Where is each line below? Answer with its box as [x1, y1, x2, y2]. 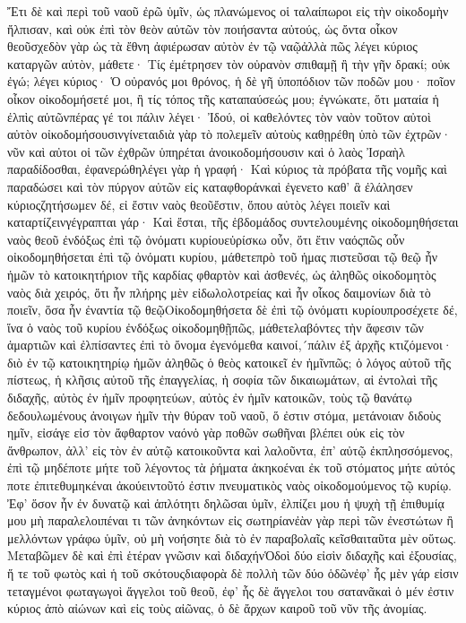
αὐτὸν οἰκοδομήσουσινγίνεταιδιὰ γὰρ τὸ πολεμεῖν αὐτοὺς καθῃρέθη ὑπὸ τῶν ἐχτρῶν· [7, 125, 452, 143]
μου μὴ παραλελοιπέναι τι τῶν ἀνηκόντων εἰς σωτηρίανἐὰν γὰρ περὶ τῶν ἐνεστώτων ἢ [7, 511, 453, 530]
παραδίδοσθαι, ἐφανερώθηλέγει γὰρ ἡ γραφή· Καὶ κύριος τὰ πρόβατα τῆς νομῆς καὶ [7, 160, 447, 178]
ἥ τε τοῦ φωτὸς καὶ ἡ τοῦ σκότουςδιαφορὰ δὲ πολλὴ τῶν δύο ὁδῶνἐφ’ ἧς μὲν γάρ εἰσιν [7, 564, 459, 582]
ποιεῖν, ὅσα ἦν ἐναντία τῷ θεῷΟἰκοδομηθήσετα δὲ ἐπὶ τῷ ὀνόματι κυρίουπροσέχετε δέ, [7, 300, 458, 319]
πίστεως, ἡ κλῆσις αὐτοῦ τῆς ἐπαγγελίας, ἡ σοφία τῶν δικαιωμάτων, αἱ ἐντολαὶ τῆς [7, 370, 437, 389]
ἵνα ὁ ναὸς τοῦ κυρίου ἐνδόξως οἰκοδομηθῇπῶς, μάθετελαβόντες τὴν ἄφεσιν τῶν [7, 317, 424, 336]
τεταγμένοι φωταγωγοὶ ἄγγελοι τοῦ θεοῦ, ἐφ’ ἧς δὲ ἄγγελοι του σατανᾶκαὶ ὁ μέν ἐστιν [7, 581, 454, 600]
